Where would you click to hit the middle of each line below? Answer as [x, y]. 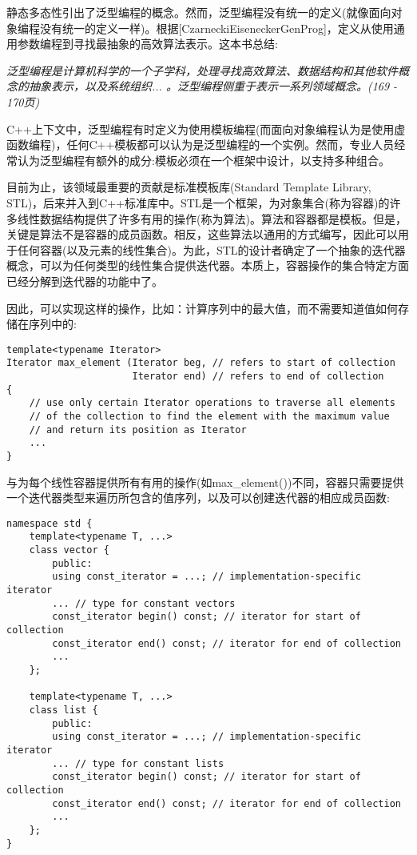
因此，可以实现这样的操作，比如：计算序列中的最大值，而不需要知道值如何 [202, 308]
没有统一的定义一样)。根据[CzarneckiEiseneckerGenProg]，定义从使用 [216, 28]
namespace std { [50, 523]
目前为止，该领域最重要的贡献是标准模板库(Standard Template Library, [189, 187]
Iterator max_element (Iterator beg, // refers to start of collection [201, 363]
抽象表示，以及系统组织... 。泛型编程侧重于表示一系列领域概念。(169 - [213, 86]
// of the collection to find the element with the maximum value [209, 416]
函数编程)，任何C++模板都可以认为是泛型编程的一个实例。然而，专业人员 [201, 145]
